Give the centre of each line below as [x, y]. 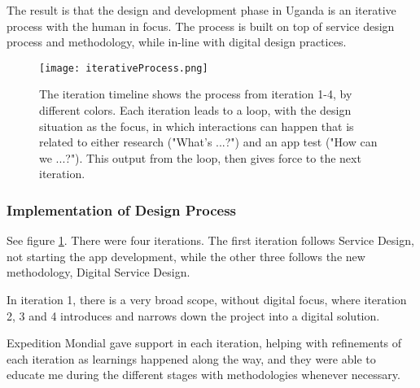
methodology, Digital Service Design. [98, 272]
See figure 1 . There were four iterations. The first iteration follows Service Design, [210, 240]
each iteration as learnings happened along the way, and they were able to [191, 358]
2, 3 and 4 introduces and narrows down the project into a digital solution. [193, 315]
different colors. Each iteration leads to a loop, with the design [195, 110]
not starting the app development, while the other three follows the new [186, 256]
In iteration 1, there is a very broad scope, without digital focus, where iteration [207, 299]
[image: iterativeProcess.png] [124, 68]
